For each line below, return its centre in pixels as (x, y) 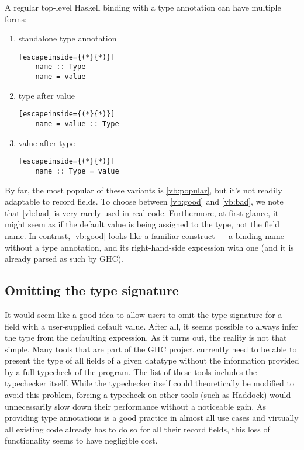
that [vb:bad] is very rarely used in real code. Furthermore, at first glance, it (142, 212)
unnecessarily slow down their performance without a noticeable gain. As (135, 406)
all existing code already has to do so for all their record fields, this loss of (137, 429)
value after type (46, 142)
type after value (46, 95)
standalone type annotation (68, 38)
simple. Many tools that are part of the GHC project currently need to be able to (151, 349)
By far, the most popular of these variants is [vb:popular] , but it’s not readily (144, 190)
